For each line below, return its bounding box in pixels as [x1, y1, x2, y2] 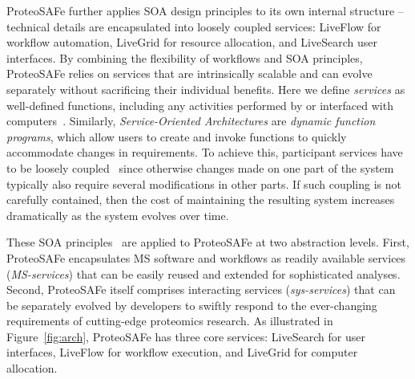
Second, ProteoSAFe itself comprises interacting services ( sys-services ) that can [6, 281, 396, 298]
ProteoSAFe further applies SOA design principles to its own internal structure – [6, 2, 404, 18]
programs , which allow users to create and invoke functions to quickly [6, 128, 347, 145]
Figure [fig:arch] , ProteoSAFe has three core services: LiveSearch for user [6, 328, 365, 344]
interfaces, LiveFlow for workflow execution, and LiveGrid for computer [6, 344, 358, 361]
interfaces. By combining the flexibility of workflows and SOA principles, [6, 49, 363, 66]
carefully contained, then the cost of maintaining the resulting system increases [6, 191, 395, 208]
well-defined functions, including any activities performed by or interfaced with [6, 96, 393, 113]
